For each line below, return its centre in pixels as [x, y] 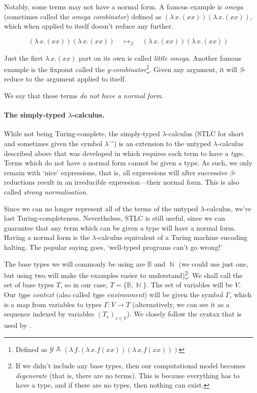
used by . [18, 325]
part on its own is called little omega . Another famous [160, 58]
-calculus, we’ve [228, 208]
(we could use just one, [213, 263]
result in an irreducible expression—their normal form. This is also [138, 182]
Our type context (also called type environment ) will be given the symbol [114, 294]
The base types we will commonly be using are [75, 263]
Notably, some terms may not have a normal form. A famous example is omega [124, 6]
